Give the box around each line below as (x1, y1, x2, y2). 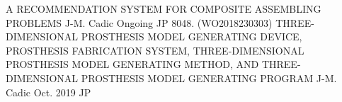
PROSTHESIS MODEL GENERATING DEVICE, (81, 29, 302, 44)
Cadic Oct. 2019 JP (6, 84, 91, 99)
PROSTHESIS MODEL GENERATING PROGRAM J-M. (81, 70, 337, 85)
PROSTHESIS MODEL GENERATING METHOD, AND (6, 57, 259, 72)
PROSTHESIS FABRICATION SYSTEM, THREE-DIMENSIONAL (6, 42, 304, 57)
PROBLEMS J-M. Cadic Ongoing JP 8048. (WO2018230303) (6, 15, 273, 30)
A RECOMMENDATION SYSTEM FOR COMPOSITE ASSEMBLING (6, 1, 321, 16)
